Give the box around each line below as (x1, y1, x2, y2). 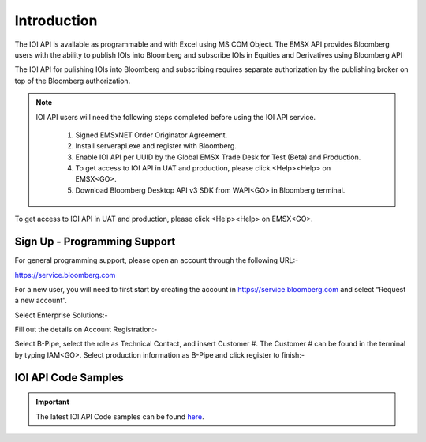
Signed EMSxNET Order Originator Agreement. (75, 130, 228, 140)
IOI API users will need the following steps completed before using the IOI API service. (35, 112, 316, 122)
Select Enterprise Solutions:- (14, 310, 108, 320)
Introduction (14, 12, 98, 29)
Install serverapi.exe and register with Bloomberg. (75, 141, 237, 151)
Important (35, 397, 70, 406)
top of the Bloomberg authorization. (14, 76, 131, 85)
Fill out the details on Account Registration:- (14, 324, 158, 335)
